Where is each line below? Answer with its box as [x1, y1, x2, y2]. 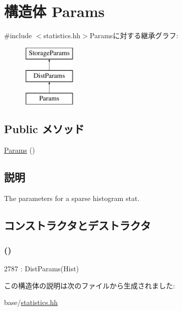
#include [4, 30, 32, 41]
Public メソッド [4, 121, 84, 137]
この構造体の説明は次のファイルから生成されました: [4, 280, 175, 290]
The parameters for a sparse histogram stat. [4, 192, 140, 203]
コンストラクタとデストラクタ [4, 217, 151, 233]
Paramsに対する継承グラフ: [89, 30, 178, 41]
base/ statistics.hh [4, 297, 58, 307]
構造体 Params [4, 1, 105, 22]
